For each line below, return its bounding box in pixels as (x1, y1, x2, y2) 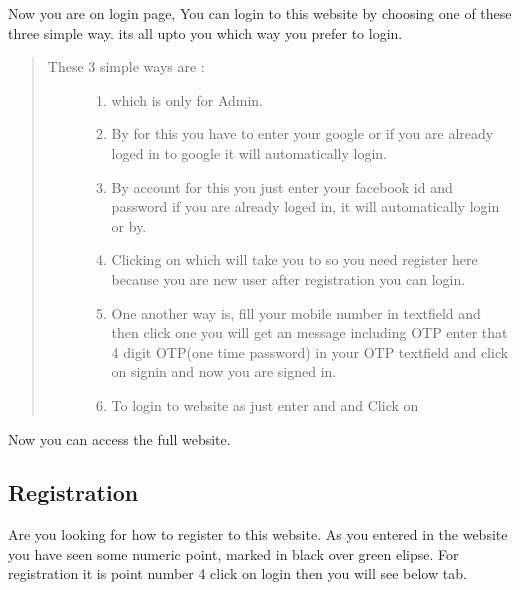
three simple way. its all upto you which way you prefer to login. (8, 22, 403, 43)
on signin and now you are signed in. (111, 361, 337, 382)
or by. (111, 215, 147, 236)
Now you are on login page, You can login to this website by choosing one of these (8, 3, 512, 23)
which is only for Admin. (111, 89, 264, 110)
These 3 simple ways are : (47, 56, 205, 77)
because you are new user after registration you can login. (111, 268, 466, 289)
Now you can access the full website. (8, 428, 231, 449)
